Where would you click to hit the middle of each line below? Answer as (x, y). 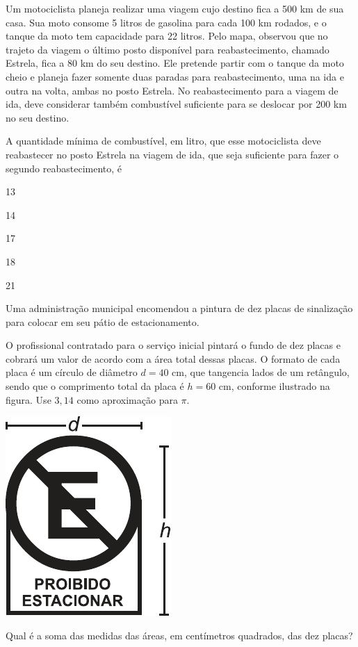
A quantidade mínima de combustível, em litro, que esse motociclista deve (163, 141)
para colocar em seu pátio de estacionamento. (103, 321)
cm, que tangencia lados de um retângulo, (261, 372)
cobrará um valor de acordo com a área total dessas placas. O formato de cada (173, 358)
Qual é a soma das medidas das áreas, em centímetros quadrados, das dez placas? (179, 635)
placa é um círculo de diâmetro (72, 372)
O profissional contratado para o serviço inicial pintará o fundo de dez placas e (173, 345)
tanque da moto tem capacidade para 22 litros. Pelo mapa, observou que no (167, 36)
